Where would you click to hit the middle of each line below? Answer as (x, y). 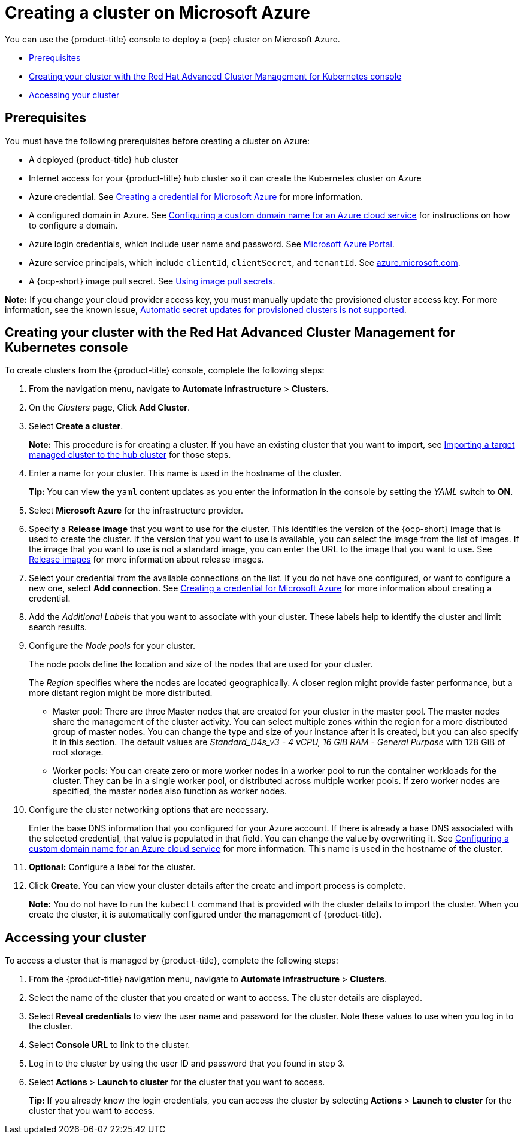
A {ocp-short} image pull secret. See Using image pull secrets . (152, 281)
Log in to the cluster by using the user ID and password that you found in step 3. (187, 1064)
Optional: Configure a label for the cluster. (112, 867)
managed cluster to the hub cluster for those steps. (130, 455)
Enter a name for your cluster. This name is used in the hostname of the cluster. (185, 473)
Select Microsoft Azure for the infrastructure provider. (136, 511)
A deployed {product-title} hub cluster (104, 159)
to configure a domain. (73, 225)
